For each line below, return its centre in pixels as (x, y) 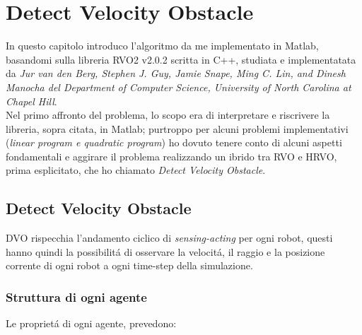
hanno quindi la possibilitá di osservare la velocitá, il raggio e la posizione (165, 251)
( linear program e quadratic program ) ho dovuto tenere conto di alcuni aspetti (174, 142)
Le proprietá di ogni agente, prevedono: (91, 323)
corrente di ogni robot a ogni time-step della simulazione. (129, 265)
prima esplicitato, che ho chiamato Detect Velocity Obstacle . (136, 170)
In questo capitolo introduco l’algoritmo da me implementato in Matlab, (162, 46)
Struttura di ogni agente (76, 296)
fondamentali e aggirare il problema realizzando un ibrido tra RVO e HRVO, (171, 156)
